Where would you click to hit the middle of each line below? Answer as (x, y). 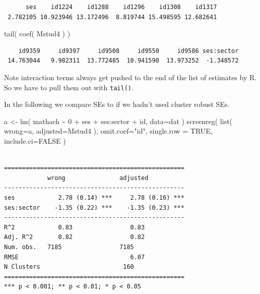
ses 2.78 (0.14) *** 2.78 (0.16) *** (94, 197)
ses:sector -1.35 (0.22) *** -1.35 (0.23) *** (94, 208)
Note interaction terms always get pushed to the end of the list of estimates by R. (131, 77)
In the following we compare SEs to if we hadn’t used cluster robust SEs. (117, 104)
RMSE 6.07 (75, 257)
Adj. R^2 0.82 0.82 (75, 237)
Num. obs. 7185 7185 (69, 247)
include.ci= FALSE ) (35, 141)
